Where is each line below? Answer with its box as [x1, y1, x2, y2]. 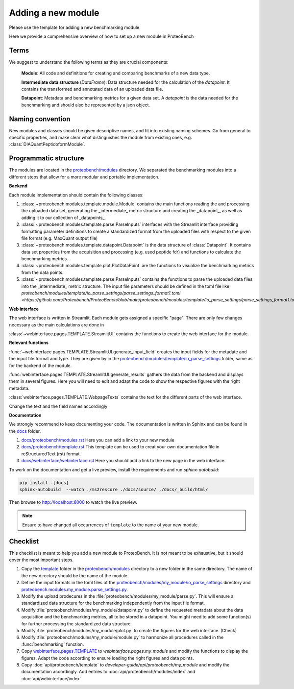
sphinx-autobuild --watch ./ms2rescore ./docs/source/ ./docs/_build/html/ [19, 487, 208, 492]
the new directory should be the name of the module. [21, 572, 129, 578]
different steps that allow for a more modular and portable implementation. [9, 174, 160, 180]
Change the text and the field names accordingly [9, 403, 108, 409]
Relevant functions [9, 340, 49, 345]
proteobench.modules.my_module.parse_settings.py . [21, 586, 128, 592]
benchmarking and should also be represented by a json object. [21, 102, 150, 108]
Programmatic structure [9, 154, 84, 163]
